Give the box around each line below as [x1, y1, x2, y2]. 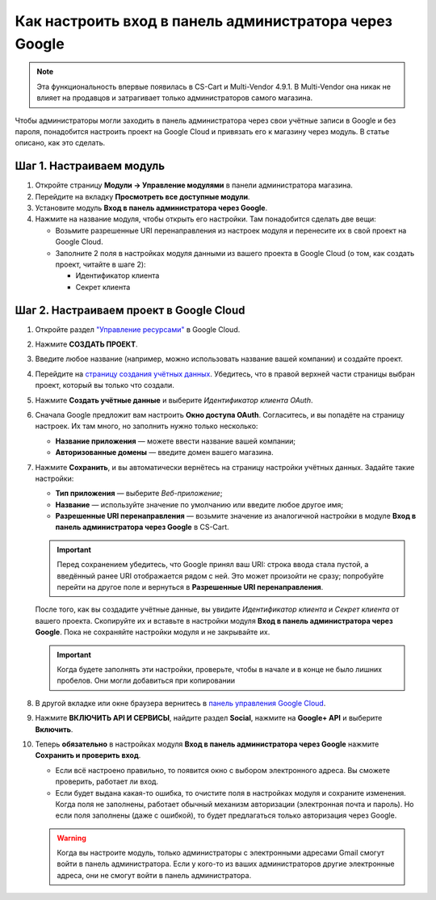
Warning [57, 833, 86, 843]
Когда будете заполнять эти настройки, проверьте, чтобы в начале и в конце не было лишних [57, 665, 383, 674]
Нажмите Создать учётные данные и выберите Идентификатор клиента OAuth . [35, 395, 314, 405]
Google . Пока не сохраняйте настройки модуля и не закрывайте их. [35, 627, 270, 637]
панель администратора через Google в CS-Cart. [55, 522, 229, 532]
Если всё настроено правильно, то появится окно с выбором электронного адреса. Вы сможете [55, 765, 391, 775]
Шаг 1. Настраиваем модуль [15, 159, 166, 173]
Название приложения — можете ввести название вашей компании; [55, 436, 296, 446]
